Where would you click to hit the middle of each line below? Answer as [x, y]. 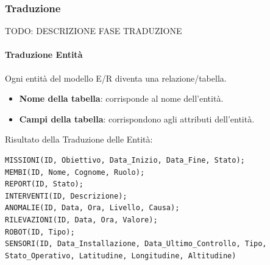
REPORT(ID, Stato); [44, 184]
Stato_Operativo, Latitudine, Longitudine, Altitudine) [121, 256]
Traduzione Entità [44, 55]
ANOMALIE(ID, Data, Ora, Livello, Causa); [92, 208]
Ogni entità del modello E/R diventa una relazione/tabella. [116, 78]
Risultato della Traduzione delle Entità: [79, 139]
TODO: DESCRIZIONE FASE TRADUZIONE [94, 31]
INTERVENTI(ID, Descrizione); [66, 196]
